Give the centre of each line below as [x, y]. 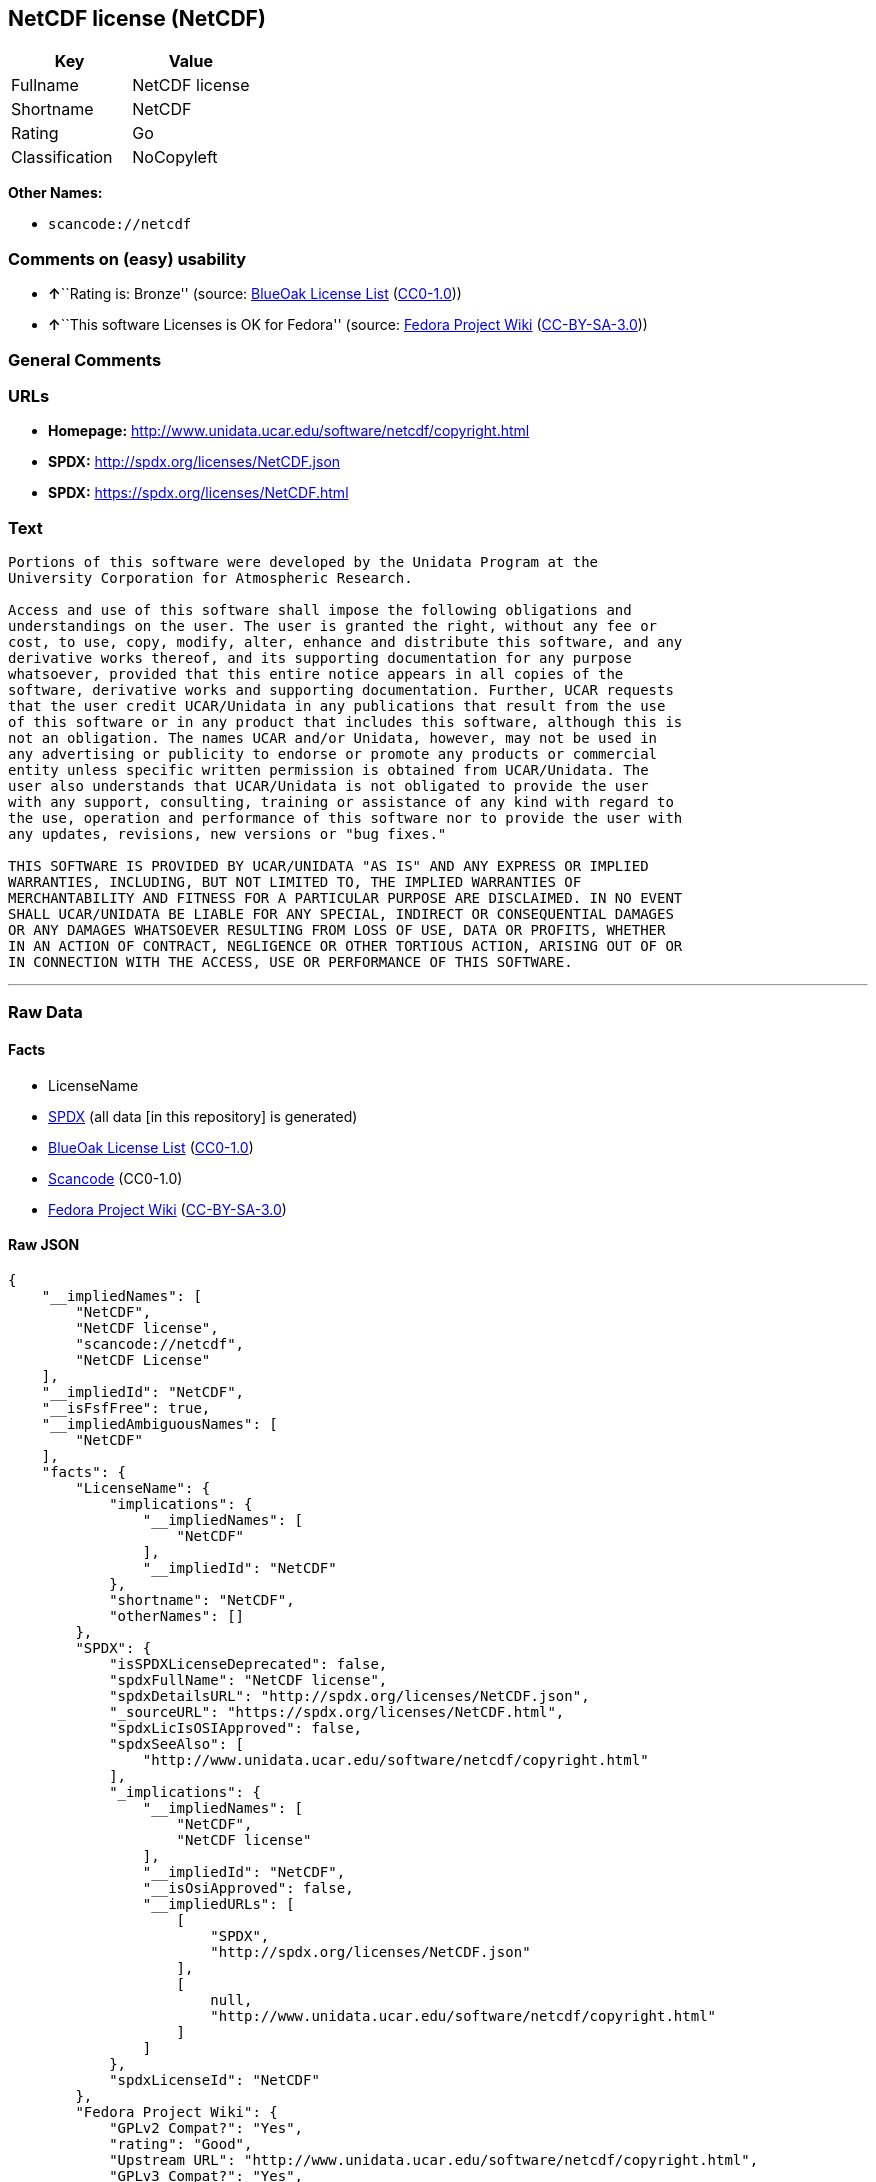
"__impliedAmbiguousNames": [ [159, 1423]
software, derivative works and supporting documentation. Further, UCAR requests [341, 690]
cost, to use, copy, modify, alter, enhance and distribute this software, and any [345, 642]
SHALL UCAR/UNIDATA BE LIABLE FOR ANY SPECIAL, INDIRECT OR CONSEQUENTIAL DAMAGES [341, 914]
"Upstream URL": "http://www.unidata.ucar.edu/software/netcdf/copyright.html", [434, 2159]
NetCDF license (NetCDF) [137, 18]
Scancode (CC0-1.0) [115, 1178]
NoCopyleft [175, 157]
